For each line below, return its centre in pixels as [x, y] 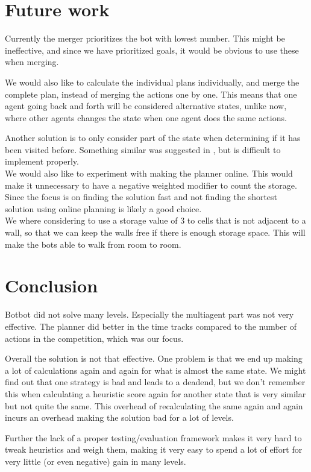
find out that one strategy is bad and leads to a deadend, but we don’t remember [155, 382]
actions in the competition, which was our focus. [94, 338]
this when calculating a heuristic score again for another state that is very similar [155, 393]
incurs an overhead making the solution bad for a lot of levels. [119, 417]
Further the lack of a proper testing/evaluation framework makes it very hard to [153, 437]
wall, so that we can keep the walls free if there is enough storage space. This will [155, 232]
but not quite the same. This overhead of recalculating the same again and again [154, 405]
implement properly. [42, 161]
